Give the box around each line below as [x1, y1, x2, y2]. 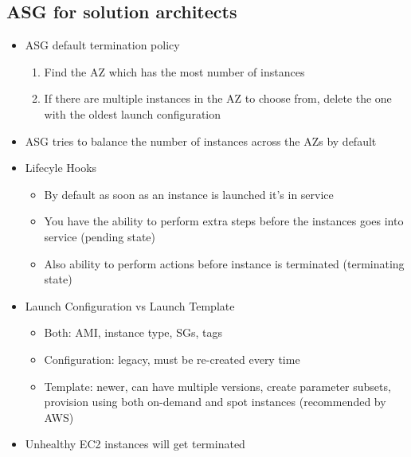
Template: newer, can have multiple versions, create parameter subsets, [44, 377, 391, 394]
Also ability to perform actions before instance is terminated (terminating [44, 255, 405, 271]
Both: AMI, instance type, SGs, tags [44, 324, 222, 341]
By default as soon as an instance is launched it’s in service [44, 186, 334, 202]
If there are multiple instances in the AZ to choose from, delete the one [44, 90, 392, 107]
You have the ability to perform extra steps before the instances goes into [44, 213, 404, 229]
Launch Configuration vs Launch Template [25, 297, 235, 314]
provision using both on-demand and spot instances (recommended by [44, 393, 386, 410]
